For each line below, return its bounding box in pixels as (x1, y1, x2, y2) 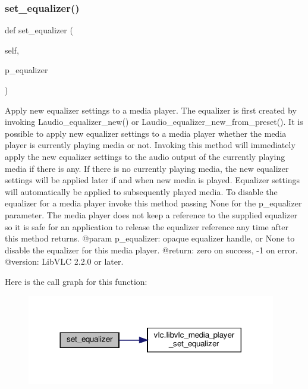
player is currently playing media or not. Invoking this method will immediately (5, 139, 296, 151)
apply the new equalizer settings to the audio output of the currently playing (5, 150, 285, 162)
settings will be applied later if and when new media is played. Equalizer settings (5, 174, 300, 186)
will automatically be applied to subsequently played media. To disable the (5, 185, 278, 197)
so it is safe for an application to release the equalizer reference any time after (5, 220, 288, 233)
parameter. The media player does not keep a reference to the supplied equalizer (5, 208, 297, 221)
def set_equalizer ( (5, 24, 73, 36)
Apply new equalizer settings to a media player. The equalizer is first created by (5, 103, 297, 116)
